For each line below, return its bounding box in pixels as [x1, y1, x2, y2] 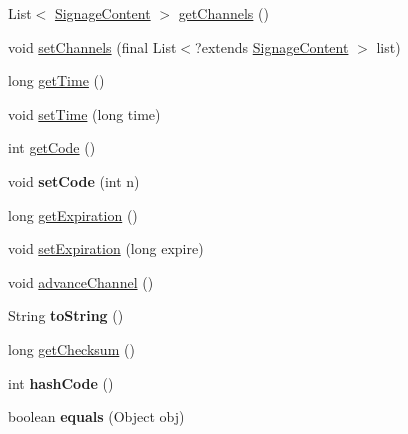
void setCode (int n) [8, 170, 140, 191]
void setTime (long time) [8, 103, 161, 124]
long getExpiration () [8, 204, 138, 225]
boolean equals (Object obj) [8, 406, 185, 427]
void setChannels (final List [8, 36, 177, 57]
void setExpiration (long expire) [8, 238, 204, 259]
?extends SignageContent [195, 36, 349, 57]
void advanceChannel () [8, 271, 154, 292]
